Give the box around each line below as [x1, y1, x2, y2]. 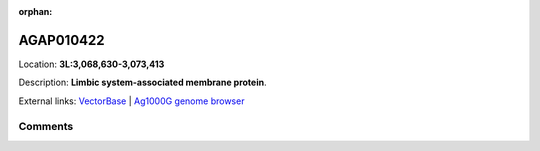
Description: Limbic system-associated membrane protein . [18, 76, 267, 89]
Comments [18, 120, 74, 134]
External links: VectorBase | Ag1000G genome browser [18, 95, 245, 107]
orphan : [18, 6, 53, 17]
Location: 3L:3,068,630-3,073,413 [18, 58, 165, 70]
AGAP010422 [18, 31, 105, 49]
